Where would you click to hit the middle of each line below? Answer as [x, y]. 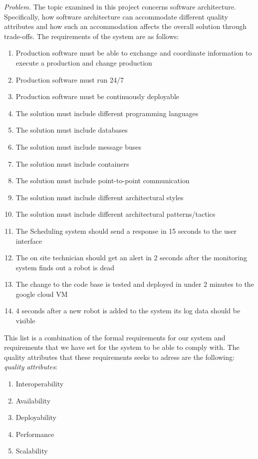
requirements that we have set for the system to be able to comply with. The [122, 347]
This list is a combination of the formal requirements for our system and [115, 337]
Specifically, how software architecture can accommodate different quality [116, 16]
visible [25, 321]
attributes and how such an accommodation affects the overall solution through [126, 26]
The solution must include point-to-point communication [103, 180]
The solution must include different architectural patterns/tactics [116, 214]
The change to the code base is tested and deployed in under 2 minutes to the [135, 284]
